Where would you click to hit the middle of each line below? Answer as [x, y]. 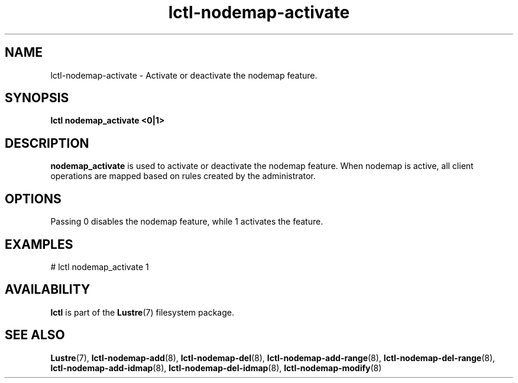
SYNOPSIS [37, 98]
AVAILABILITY [48, 290]
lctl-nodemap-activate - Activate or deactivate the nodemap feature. [184, 75]
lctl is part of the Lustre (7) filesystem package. [142, 312]
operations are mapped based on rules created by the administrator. [183, 176]
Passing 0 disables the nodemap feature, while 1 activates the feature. [187, 222]
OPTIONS [33, 199]
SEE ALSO [35, 335]
